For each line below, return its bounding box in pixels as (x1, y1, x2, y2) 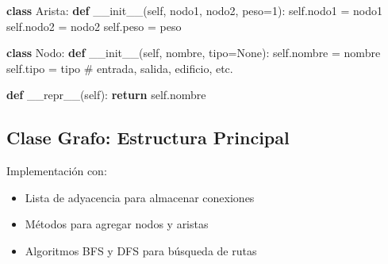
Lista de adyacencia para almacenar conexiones (25, 189, 255, 205)
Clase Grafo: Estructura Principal (6, 125, 290, 150)
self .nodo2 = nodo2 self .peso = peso (6, 17, 182, 34)
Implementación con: (6, 163, 107, 179)
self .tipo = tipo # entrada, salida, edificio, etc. (6, 59, 233, 76)
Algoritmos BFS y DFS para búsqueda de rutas (25, 242, 257, 258)
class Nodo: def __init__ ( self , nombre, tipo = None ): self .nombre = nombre (6, 44, 381, 61)
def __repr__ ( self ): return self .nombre (6, 86, 206, 103)
